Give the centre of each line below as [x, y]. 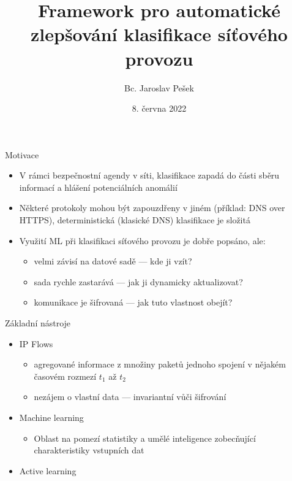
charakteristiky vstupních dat [89, 450]
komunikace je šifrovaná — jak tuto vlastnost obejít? [133, 302]
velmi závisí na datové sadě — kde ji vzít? [113, 261]
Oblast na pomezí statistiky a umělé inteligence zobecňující [145, 438]
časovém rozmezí [65, 376]
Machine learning [51, 417]
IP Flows [36, 343]
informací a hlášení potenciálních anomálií [98, 187]
